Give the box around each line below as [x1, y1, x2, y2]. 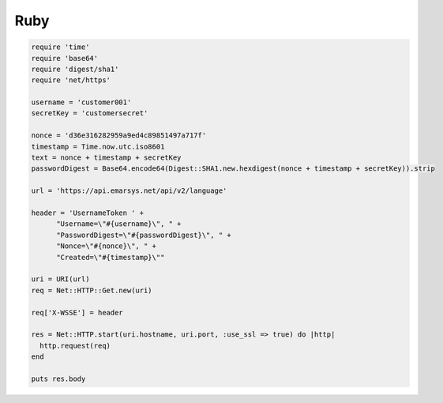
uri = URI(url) [31, 275, 90, 284]
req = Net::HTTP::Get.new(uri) [31, 285, 153, 295]
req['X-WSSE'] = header [31, 308, 124, 317]
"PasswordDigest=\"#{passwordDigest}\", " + [56, 230, 232, 239]
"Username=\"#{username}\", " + [56, 220, 182, 228]
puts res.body [31, 374, 86, 383]
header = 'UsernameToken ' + [31, 209, 145, 217]
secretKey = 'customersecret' [31, 109, 148, 118]
